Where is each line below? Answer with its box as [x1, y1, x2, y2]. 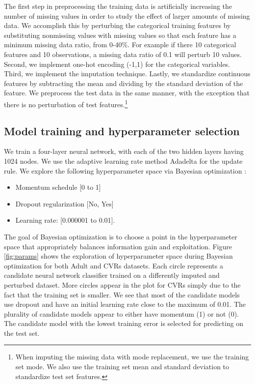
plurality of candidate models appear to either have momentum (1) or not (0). [4, 308, 239, 319]
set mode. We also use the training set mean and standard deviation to [15, 361, 229, 372]
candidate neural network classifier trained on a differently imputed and [4, 270, 220, 280]
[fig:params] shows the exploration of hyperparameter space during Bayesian [4, 251, 233, 261]
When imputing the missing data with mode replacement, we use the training [15, 352, 249, 362]
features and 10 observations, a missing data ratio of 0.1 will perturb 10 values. [4, 49, 242, 59]
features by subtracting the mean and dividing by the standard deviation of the [4, 78, 243, 88]
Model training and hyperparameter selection [4, 123, 240, 138]
